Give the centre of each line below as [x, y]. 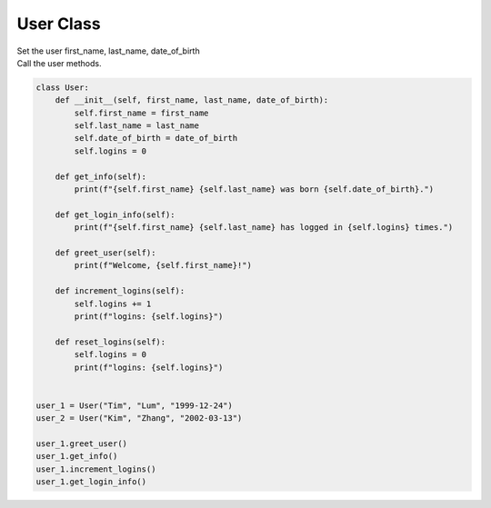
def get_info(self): [101, 176]
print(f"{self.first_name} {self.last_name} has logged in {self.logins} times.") [264, 228]
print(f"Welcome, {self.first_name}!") [163, 265]
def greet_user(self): [105, 253]
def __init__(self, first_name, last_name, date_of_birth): [192, 100]
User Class [59, 24]
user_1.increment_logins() [96, 469]
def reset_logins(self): [110, 342]
